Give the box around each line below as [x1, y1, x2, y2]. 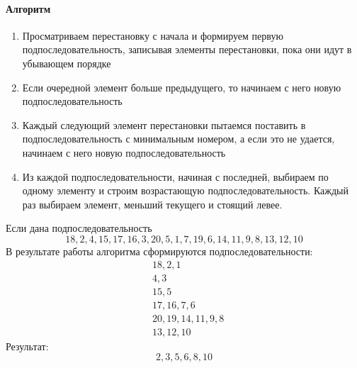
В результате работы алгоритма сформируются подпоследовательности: [6, 243, 313, 258]
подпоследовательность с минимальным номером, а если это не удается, [22, 131, 335, 146]
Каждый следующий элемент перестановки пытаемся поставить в [22, 117, 306, 132]
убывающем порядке [22, 55, 111, 70]
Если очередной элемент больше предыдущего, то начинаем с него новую [22, 79, 341, 94]
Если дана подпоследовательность [6, 221, 152, 235]
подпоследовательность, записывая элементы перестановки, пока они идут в [22, 42, 352, 57]
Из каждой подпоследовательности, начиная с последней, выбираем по [22, 169, 329, 184]
